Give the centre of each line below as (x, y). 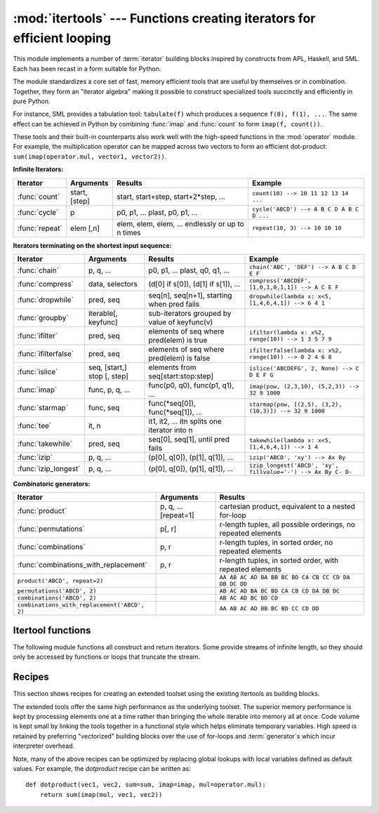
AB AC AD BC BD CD (249, 598)
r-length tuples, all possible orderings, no (287, 524)
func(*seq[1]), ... (175, 412)
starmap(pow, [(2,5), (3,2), (296, 405)
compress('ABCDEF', (280, 281)
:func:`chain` (38, 270)
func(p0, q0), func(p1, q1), (191, 385)
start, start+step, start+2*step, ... (171, 197)
